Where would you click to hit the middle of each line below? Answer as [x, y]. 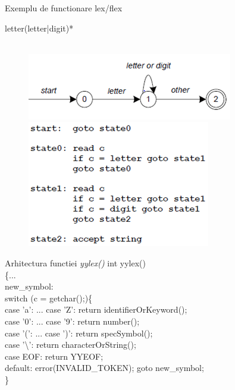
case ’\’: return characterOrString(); [70, 345]
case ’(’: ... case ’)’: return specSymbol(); [79, 333]
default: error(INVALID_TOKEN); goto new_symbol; [104, 368]
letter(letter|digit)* [39, 28]
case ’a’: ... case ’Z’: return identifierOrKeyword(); [96, 309]
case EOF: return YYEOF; [54, 356]
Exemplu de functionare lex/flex [64, 8]
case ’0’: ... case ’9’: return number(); [72, 321]
